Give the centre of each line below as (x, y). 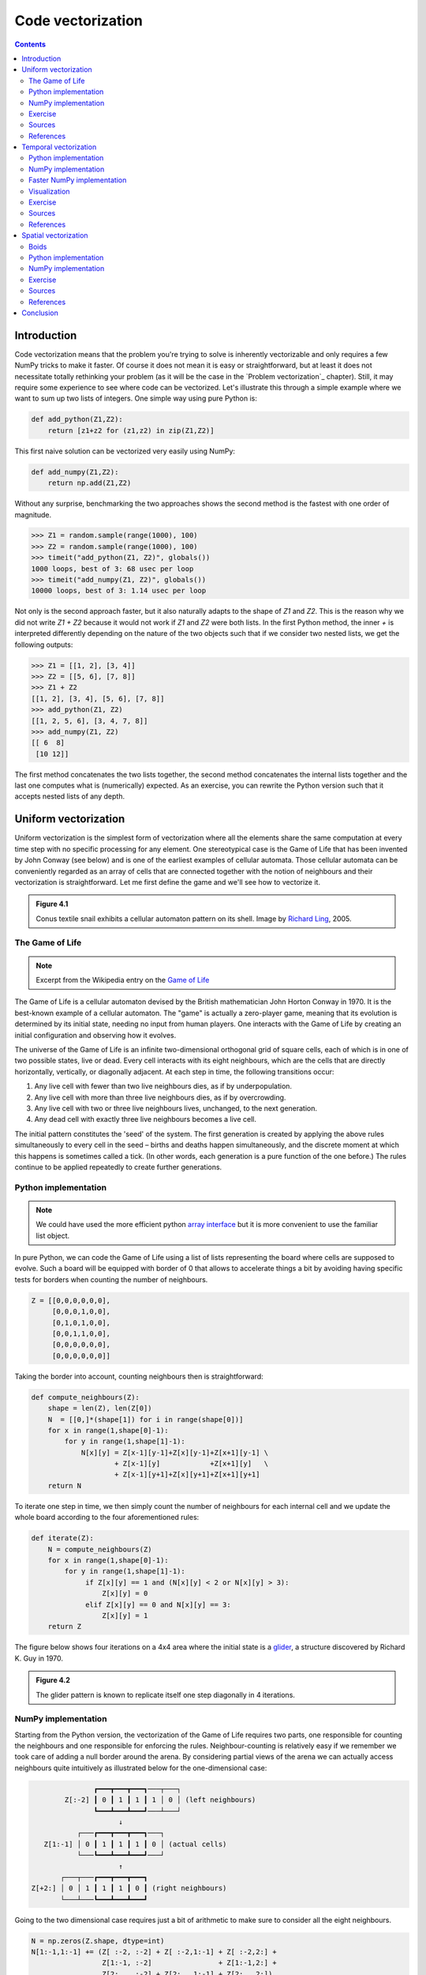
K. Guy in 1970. (39, 1658)
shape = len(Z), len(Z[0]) (100, 1409)
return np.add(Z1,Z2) (90, 483)
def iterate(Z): (63, 1538)
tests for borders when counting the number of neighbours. (111, 1279)
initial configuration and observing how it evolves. (95, 1035)
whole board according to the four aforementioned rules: (107, 1518)
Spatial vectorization (55, 235)
